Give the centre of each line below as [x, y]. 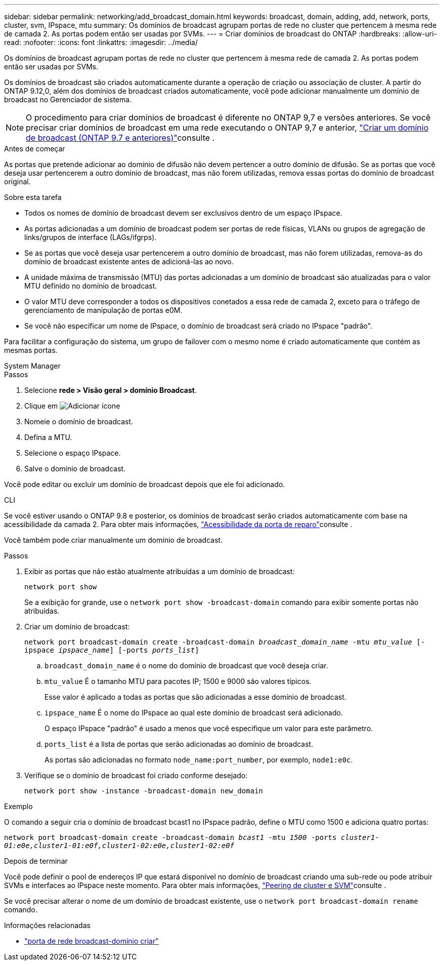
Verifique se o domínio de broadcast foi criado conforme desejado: [136, 775]
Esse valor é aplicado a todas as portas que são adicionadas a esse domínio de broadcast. [195, 697]
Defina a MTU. [48, 437]
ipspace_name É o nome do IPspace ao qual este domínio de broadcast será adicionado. [194, 713]
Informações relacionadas [47, 925]
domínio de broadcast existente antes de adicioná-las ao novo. [129, 262]
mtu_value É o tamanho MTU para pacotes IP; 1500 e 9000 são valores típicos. [178, 681]
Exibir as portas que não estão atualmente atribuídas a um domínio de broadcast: [160, 571]
